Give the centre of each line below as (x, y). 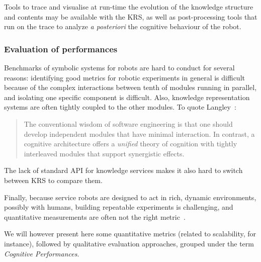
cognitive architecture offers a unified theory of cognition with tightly (130, 144)
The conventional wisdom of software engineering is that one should (128, 123)
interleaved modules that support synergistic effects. (104, 153)
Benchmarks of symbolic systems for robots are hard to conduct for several (119, 67)
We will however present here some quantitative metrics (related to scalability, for (130, 234)
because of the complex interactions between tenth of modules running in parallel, (130, 87)
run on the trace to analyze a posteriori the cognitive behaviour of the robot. (123, 26)
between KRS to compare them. (53, 180)
